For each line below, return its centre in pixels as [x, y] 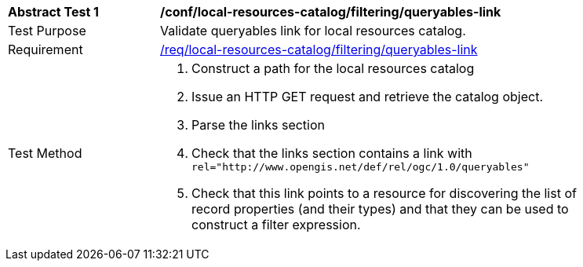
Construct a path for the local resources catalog [333, 68]
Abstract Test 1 [53, 12]
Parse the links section [259, 125]
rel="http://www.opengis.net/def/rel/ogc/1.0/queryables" [361, 167]
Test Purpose [47, 31]
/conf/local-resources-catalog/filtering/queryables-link [331, 12]
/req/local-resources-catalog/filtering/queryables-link [319, 49]
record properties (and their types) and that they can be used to [380, 209]
